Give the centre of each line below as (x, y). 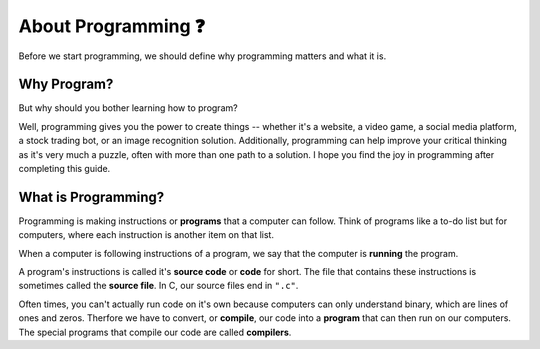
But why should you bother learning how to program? (128, 108)
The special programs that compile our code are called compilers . (155, 332)
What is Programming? (91, 196)
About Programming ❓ (111, 26)
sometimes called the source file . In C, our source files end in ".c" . (158, 286)
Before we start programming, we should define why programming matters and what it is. (202, 56)
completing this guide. (64, 169)
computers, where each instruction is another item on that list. (146, 235)
